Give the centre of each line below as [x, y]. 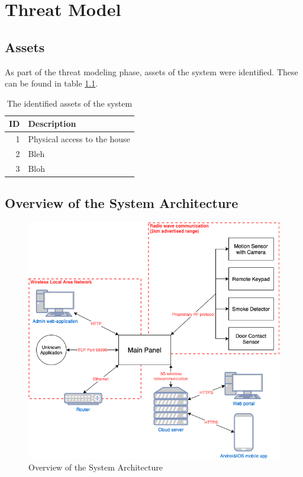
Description [52, 124]
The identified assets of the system [70, 103]
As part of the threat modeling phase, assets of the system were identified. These [151, 71]
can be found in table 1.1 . [51, 83]
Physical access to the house [79, 139]
